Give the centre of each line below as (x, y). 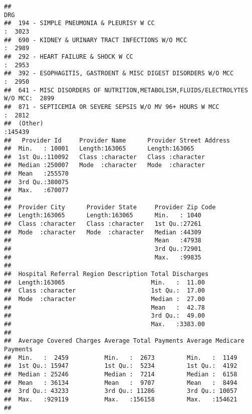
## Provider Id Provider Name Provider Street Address (117, 140)
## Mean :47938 (103, 241)
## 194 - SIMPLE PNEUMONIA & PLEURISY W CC (79, 23)
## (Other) (24, 124)
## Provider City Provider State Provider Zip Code (110, 207)
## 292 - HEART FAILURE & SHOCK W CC (69, 56)
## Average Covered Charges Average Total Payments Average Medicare (124, 341)
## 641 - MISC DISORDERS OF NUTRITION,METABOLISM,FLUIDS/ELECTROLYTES (126, 90)
